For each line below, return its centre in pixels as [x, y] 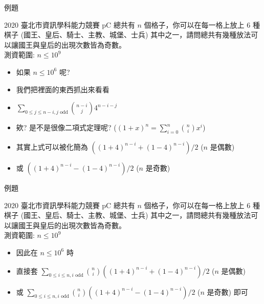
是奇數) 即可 [227, 291]
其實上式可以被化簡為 [52, 146]
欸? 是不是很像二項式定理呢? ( [66, 127]
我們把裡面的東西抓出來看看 [63, 89]
